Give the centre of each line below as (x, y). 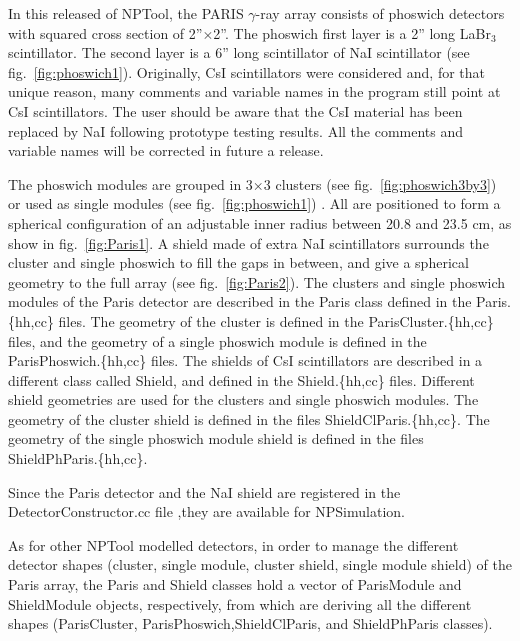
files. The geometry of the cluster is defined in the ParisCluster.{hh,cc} (276, 320)
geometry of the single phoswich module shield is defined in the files (216, 438)
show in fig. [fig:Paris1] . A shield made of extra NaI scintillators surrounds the (248, 242)
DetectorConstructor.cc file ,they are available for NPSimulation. (206, 511)
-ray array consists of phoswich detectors (380, 13)
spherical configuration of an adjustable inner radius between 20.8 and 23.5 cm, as (260, 222)
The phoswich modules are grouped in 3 (130, 183)
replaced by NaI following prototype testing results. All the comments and (236, 130)
